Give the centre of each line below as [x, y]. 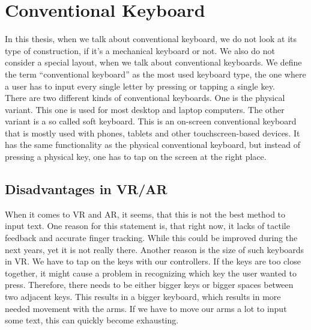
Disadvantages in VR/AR [86, 189]
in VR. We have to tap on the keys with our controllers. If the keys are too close [153, 261]
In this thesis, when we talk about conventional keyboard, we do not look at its [151, 39]
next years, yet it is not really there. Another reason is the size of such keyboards [155, 249]
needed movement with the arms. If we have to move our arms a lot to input [146, 308]
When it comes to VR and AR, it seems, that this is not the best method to [145, 214]
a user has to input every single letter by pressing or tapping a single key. [140, 86]
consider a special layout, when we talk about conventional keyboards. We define [153, 62]
